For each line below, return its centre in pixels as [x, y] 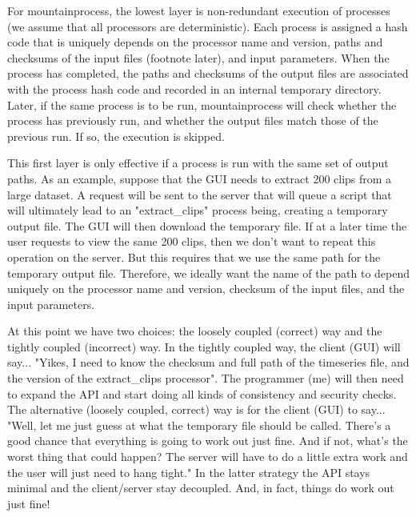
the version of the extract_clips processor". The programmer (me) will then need [206, 378]
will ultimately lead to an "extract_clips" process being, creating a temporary [198, 210]
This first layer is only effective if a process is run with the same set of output [198, 163]
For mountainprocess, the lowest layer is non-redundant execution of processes [199, 10]
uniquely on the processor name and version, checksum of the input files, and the [206, 289]
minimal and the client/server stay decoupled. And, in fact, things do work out [201, 488]
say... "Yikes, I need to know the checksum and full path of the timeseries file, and [208, 362]
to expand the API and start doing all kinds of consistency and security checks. [202, 393]
